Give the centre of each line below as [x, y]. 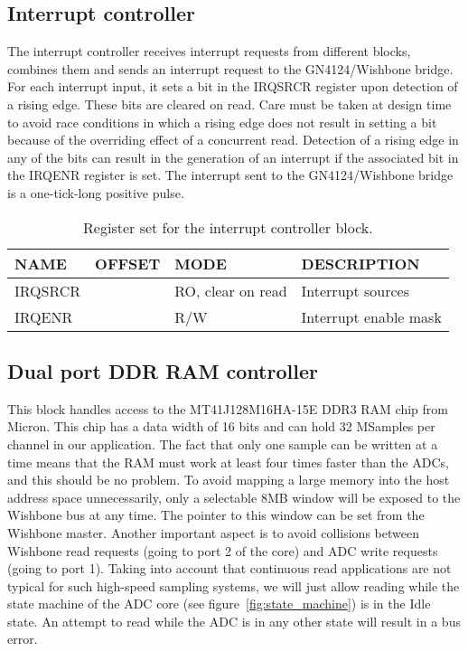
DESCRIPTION [360, 263]
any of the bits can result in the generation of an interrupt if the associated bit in [233, 157]
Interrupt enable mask [371, 316]
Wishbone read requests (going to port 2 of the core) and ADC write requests [223, 550]
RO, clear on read [231, 290]
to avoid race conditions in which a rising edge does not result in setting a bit [222, 122]
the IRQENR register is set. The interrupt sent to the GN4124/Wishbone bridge [230, 175]
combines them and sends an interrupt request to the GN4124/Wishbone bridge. [230, 68]
